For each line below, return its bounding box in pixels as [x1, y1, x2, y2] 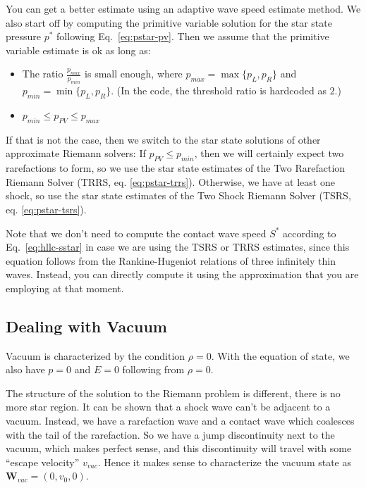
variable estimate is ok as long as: [6, 42, 151, 57]
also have [6, 362, 45, 377]
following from [122, 362, 185, 377]
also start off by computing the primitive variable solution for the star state [6, 15, 332, 30]
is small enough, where [85, 66, 183, 81]
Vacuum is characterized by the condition [6, 348, 185, 363]
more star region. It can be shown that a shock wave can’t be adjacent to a [6, 399, 331, 414]
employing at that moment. [6, 280, 124, 295]
